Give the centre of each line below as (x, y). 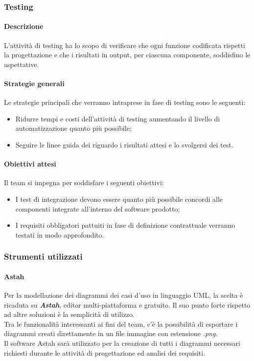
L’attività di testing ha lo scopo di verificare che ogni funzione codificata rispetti (125, 45)
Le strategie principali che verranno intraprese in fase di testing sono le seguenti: (125, 102)
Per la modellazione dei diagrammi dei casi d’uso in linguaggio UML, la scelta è (124, 295)
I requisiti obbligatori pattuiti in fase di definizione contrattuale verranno (125, 225)
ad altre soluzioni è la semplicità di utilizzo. (69, 314)
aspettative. (22, 64)
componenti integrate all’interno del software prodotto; (98, 208)
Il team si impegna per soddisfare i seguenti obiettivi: (84, 182)
